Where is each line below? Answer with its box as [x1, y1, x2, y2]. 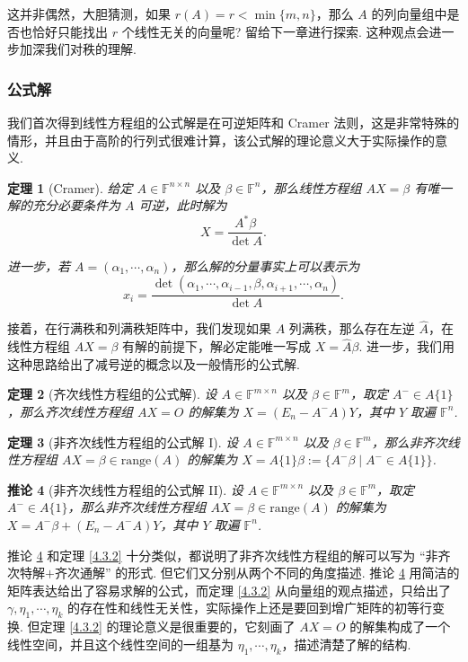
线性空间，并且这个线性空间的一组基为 [7, 634, 234, 653]
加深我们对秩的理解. [19, 40, 137, 58]
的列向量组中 [371, 4, 447, 22]
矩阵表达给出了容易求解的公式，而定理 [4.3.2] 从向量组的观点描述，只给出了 [7, 580, 451, 599]
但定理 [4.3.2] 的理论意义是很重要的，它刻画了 [27, 617, 296, 636]
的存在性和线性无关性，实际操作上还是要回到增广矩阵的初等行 [67, 598, 433, 617]
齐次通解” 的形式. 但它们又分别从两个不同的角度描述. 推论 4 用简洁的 [54, 563, 460, 582]
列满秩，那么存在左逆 [288, 319, 415, 338]
